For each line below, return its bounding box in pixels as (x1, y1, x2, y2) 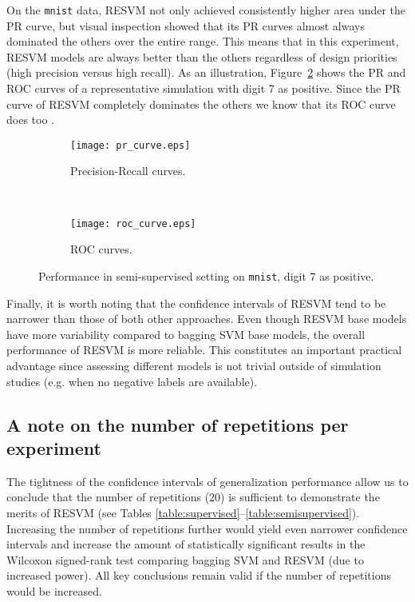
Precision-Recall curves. (70, 162, 186, 179)
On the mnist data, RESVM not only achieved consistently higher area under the (6, 2, 406, 18)
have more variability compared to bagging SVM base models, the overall (6, 325, 366, 342)
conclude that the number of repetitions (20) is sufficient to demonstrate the (6, 488, 380, 505)
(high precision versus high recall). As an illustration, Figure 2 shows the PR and (6, 64, 406, 81)
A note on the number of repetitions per (6, 412, 349, 437)
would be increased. (6, 582, 102, 599)
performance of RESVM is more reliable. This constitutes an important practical (6, 341, 402, 358)
